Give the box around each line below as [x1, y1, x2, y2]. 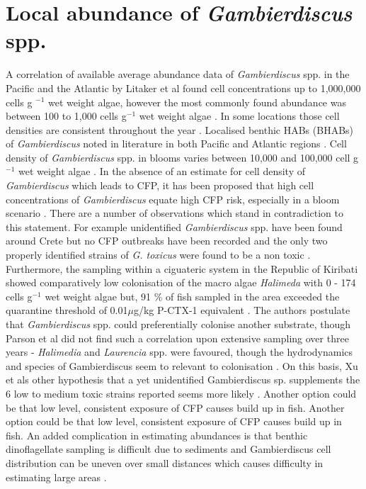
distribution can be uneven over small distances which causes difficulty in [6, 455, 324, 470]
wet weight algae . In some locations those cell [139, 108, 340, 123]
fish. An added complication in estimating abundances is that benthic [6, 427, 308, 442]
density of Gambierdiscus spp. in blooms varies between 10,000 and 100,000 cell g [6, 150, 359, 164]
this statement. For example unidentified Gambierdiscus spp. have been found [6, 219, 343, 234]
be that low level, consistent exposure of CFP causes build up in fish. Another [6, 400, 345, 415]
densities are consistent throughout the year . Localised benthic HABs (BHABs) [6, 122, 354, 137]
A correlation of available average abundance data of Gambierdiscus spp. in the [6, 67, 350, 81]
